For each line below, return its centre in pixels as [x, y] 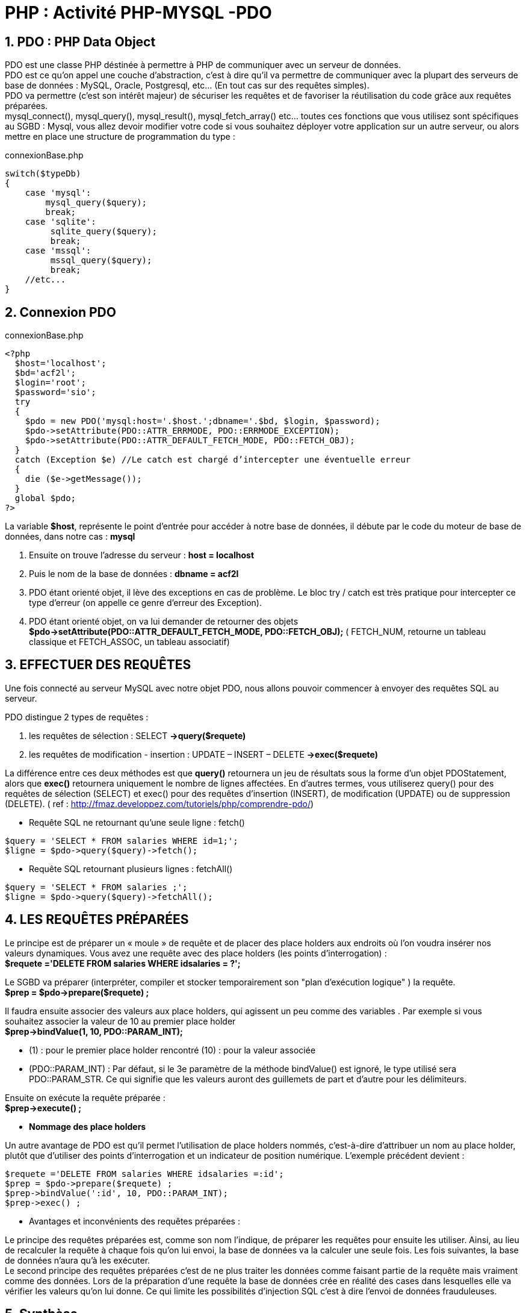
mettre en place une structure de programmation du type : [120, 137]
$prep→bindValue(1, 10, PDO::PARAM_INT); [94, 1031]
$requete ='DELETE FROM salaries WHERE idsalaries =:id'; [144, 1174]
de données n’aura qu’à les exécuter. [78, 1260]
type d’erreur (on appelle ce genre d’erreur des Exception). [145, 603]
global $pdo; [45, 498]
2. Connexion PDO [60, 312]
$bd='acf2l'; [45, 373]
